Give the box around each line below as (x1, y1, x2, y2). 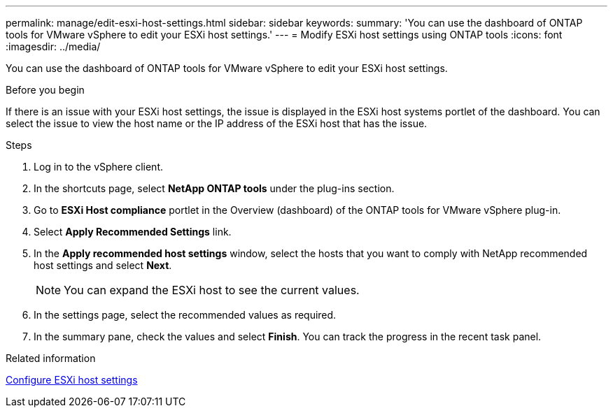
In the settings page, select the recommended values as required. (34, 309, 337, 321)
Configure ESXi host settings (6, 374, 138, 386)
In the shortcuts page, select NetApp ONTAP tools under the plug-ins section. (34, 182, 395, 194)
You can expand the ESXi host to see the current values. (64, 283, 360, 297)
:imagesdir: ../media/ (6, 41, 101, 52)
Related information (6, 352, 96, 364)
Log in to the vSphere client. (34, 161, 163, 173)
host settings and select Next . (34, 259, 172, 271)
